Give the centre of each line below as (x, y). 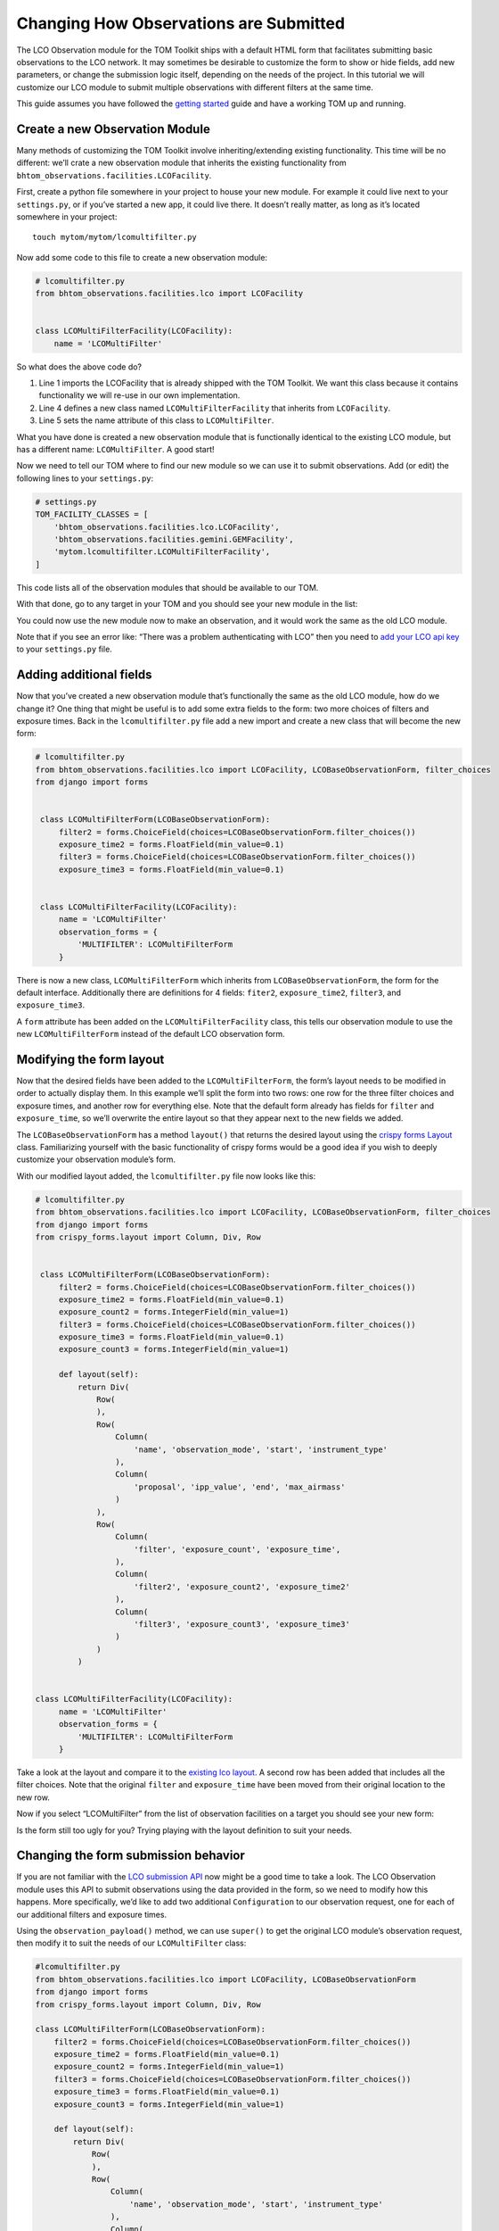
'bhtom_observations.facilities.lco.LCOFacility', (167, 527)
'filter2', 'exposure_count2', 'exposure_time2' (242, 1587)
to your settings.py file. (65, 649)
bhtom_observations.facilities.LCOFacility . (114, 175)
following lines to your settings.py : (85, 478)
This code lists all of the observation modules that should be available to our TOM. (168, 587)
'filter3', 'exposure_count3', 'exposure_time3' (242, 1625)
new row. (33, 1797)
